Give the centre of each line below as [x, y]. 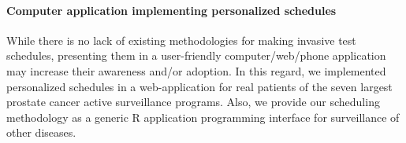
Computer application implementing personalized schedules [171, 10]
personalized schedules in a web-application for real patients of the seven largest [199, 86]
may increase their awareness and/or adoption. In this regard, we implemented [196, 70]
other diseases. [41, 132]
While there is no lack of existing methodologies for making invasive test [181, 40]
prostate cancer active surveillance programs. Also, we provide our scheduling [193, 102]
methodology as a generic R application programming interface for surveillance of [203, 117]
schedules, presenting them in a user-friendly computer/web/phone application [196, 55]
